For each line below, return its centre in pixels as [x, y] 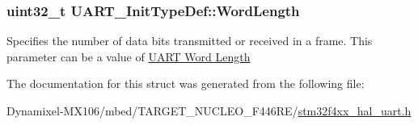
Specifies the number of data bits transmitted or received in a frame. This [190, 41]
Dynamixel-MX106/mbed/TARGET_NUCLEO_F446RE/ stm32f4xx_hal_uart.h [209, 110]
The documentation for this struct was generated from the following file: [186, 83]
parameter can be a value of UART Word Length [129, 56]
